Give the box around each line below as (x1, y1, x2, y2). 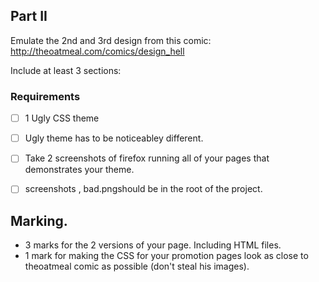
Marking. (10, 212, 68, 229)
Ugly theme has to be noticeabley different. (24, 132, 204, 144)
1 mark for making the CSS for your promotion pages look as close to (24, 250, 309, 262)
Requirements (10, 89, 81, 103)
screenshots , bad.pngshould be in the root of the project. (24, 183, 263, 195)
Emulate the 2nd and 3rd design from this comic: (10, 34, 212, 46)
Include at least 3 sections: (10, 64, 122, 76)
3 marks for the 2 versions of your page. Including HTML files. (24, 239, 282, 251)
